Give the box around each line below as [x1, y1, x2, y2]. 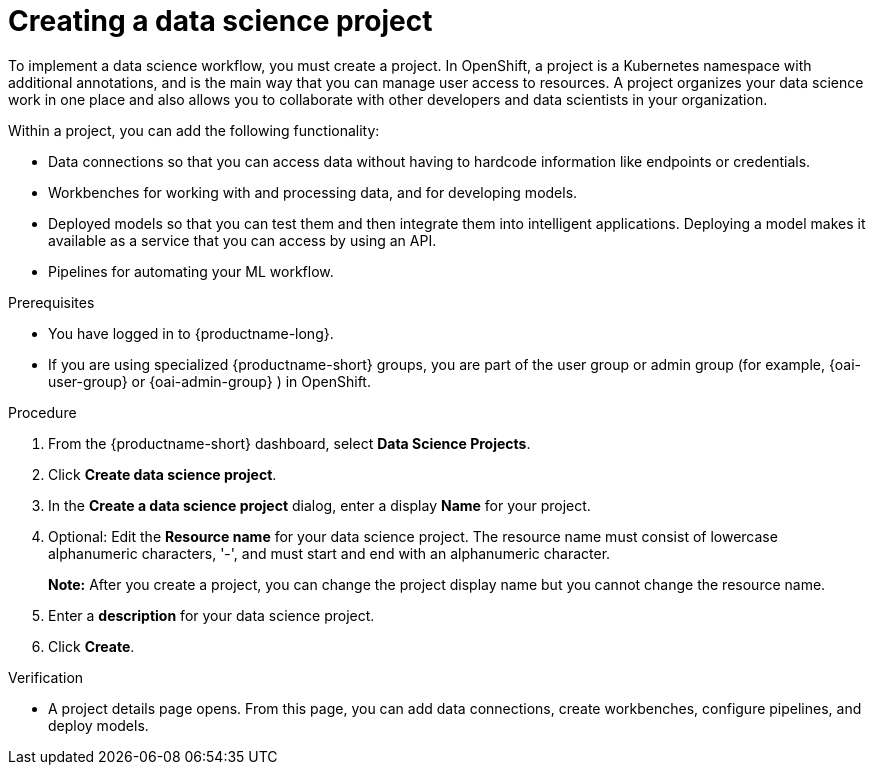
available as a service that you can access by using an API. [48, 231, 437, 249]
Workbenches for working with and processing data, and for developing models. [48, 183, 578, 201]
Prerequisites [8, 293, 95, 311]
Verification [8, 668, 84, 686]
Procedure [8, 403, 77, 421]
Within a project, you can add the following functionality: [8, 121, 380, 139]
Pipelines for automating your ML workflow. [48, 262, 334, 280]
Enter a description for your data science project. [48, 606, 375, 624]
